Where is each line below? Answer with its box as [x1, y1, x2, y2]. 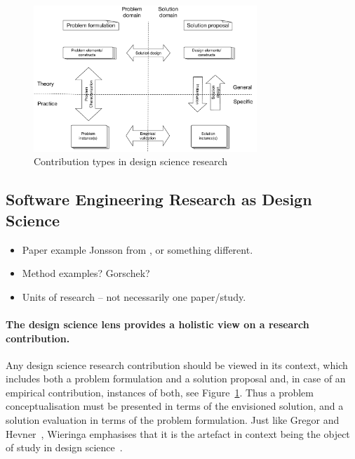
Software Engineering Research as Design [6, 188, 312, 210]
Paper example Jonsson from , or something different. [22, 242, 253, 257]
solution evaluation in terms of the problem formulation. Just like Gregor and [6, 413, 340, 427]
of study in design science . [6, 440, 123, 455]
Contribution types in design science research [34, 154, 228, 169]
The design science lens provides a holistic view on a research [6, 316, 309, 331]
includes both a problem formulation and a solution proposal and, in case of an [6, 371, 346, 386]
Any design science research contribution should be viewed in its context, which [6, 357, 348, 372]
